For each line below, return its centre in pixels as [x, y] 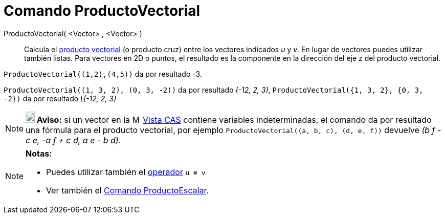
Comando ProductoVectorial [102, 11]
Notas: [39, 153]
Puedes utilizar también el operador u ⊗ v [126, 172]
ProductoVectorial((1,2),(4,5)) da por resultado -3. [103, 74]
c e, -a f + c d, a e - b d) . [73, 140]
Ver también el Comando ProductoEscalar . [128, 190]
